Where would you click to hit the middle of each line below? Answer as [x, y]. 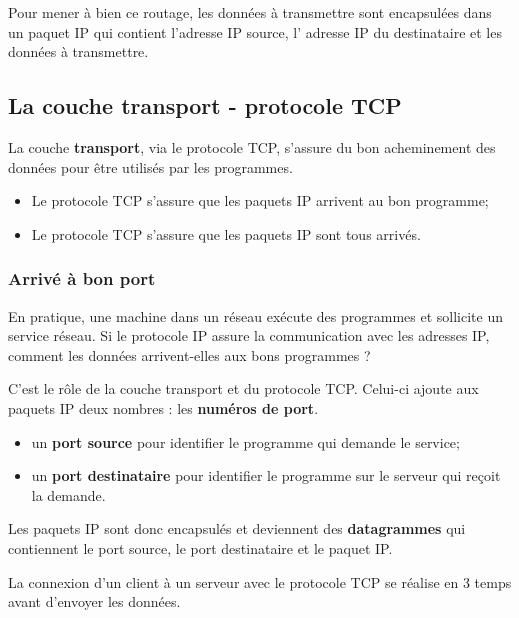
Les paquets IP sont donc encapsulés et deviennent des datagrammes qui [237, 528]
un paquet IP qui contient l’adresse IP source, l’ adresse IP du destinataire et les [255, 31]
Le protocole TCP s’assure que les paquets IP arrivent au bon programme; [260, 200]
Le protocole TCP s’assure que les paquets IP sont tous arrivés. [226, 233]
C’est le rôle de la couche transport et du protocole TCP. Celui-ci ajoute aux [243, 388]
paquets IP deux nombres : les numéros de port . [163, 407]
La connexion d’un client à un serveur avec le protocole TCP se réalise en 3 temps [260, 581]
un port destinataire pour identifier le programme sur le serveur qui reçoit [266, 475]
